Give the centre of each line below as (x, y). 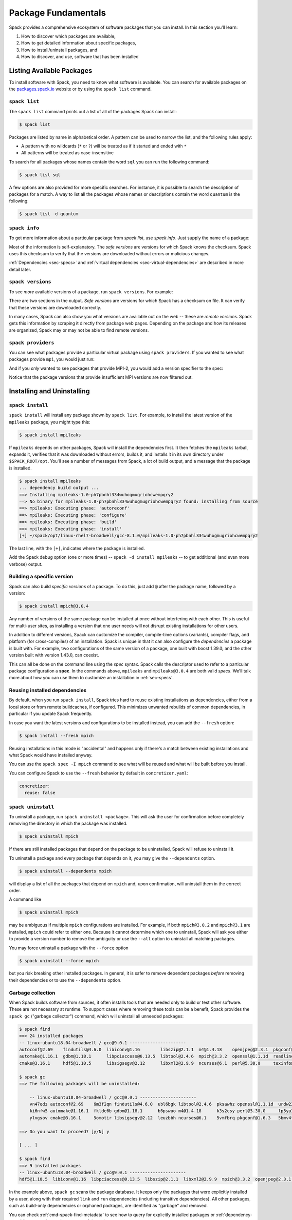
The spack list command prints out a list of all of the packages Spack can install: (93, 111)
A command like (25, 899)
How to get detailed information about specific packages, (79, 43)
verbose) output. (26, 564)
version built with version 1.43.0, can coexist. (54, 655)
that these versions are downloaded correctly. (55, 307)
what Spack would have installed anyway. (51, 755)
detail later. (20, 269)
